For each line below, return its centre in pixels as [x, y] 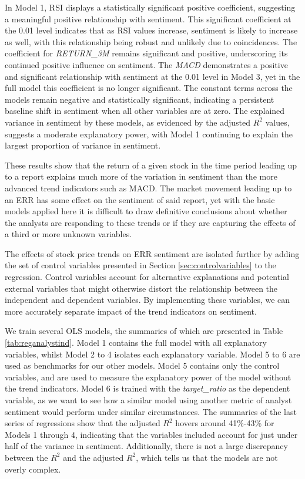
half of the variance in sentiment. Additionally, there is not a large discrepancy [146, 446]
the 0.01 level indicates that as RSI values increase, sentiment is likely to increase [151, 30]
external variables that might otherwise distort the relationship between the [141, 288]
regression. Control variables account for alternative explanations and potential [147, 277]
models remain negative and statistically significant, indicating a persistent [140, 99]
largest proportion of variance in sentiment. [83, 145]
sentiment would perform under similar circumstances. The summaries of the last [151, 411]
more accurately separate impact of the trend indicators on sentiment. [131, 311]
